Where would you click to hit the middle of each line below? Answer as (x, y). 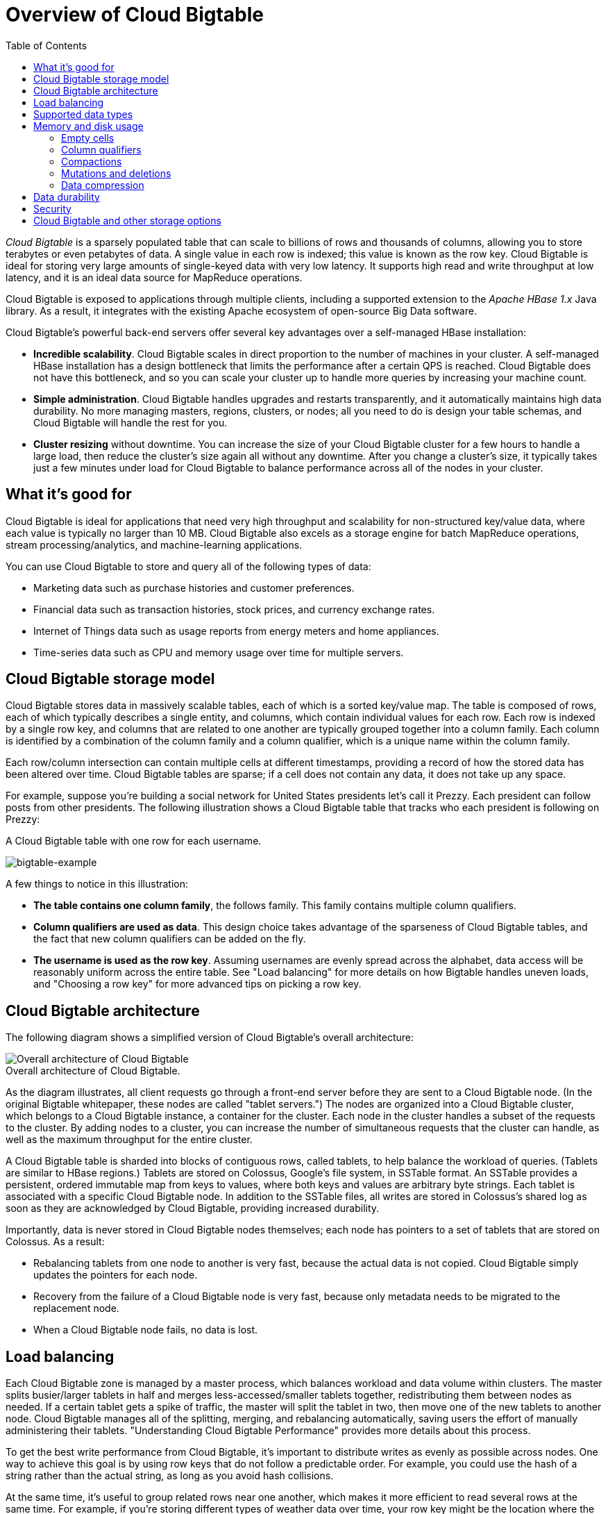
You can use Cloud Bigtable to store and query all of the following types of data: (188, 566)
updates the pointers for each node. (116, 1275)
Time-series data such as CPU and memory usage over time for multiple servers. (219, 652)
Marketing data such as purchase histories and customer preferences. (194, 588)
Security (52, 208)
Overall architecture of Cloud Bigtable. (93, 1071)
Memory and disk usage (88, 126)
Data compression (103, 185)
